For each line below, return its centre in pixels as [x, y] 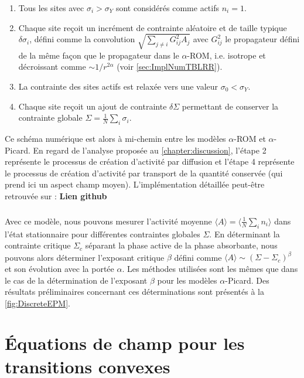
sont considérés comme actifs [168, 8]
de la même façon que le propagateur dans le [99, 55]
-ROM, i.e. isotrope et [226, 55]
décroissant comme [52, 67]
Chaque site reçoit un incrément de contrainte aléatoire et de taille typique [153, 27]
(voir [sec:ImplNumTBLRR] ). [170, 67]
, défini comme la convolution [82, 39]
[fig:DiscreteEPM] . [37, 303]
